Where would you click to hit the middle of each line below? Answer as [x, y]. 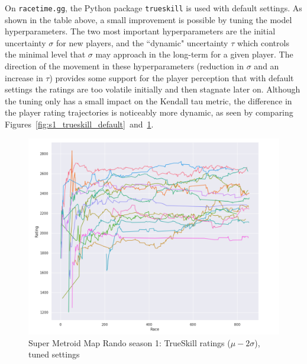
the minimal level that [45, 54]
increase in [24, 77]
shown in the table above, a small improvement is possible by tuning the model [148, 19]
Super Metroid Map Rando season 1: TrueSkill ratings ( [130, 342]
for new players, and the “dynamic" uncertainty [142, 42]
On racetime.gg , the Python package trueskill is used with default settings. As [153, 8]
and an [266, 66]
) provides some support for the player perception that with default [172, 77]
